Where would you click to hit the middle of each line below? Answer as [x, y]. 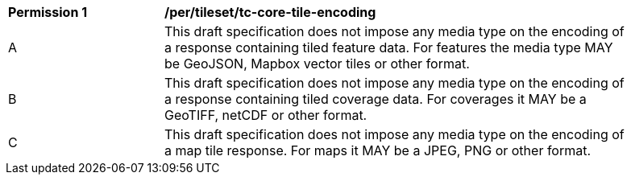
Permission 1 [48, 12]
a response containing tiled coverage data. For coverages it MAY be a [376, 99]
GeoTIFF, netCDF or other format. [266, 115]
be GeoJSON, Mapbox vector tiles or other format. [317, 64]
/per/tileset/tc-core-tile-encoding [270, 12]
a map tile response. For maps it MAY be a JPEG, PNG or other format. [378, 150]
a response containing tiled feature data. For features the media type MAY [389, 47]
